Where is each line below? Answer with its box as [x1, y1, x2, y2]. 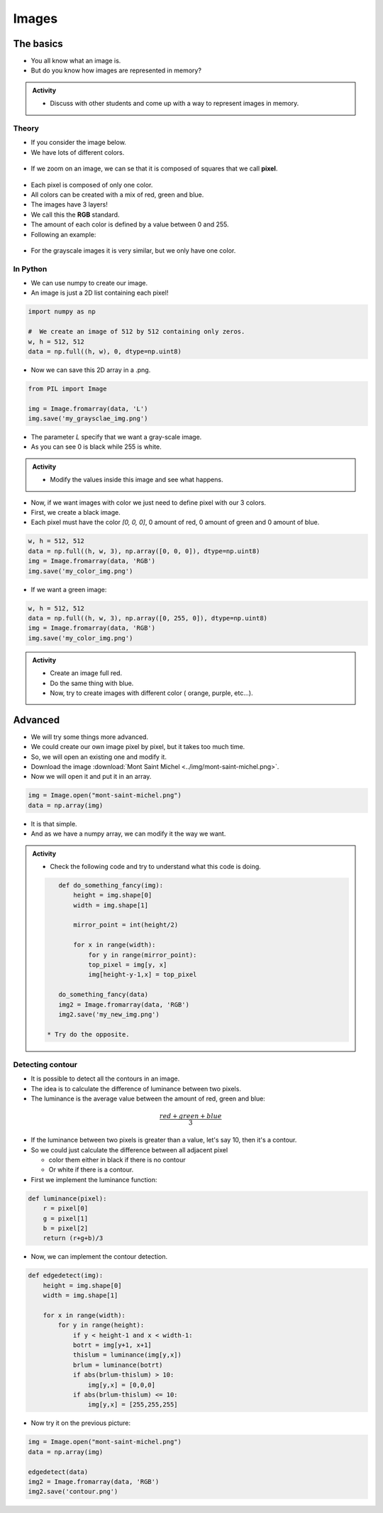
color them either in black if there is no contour [48, 1156, 186, 1164]
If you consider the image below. [30, 138, 127, 147]
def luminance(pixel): [28, 1194, 107, 1203]
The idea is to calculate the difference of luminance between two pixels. [30, 1084, 241, 1093]
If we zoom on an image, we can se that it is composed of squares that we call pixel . [30, 164, 278, 173]
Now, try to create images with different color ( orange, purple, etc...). [50, 689, 253, 697]
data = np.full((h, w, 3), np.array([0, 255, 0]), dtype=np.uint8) [28, 614, 268, 622]
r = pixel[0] [43, 1204, 89, 1213]
